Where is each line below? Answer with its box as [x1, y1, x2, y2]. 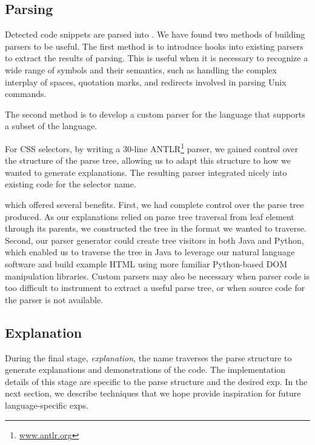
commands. [5, 87, 47, 100]
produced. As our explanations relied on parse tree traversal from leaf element [5, 210, 294, 222]
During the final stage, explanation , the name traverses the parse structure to [5, 351, 292, 364]
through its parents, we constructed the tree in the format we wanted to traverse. [5, 222, 307, 235]
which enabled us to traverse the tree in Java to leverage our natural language [5, 246, 295, 258]
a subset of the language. [5, 119, 98, 132]
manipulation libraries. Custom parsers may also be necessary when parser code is [5, 269, 310, 282]
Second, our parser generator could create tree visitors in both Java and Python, [5, 233, 304, 246]
